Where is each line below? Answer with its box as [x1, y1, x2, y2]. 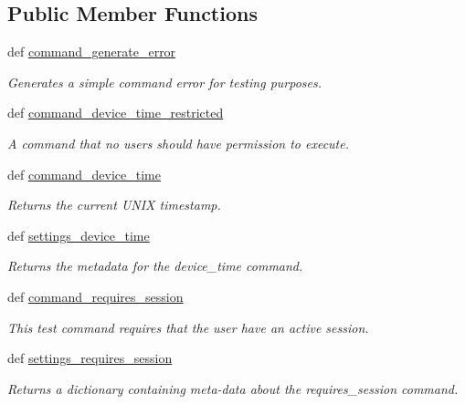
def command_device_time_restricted [7, 103, 224, 122]
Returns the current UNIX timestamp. [7, 195, 221, 214]
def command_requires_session [7, 286, 184, 306]
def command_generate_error [7, 42, 176, 61]
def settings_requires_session [7, 348, 173, 368]
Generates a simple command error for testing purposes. [7, 72, 322, 91]
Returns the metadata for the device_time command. [7, 256, 303, 275]
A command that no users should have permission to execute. [7, 133, 350, 152]
